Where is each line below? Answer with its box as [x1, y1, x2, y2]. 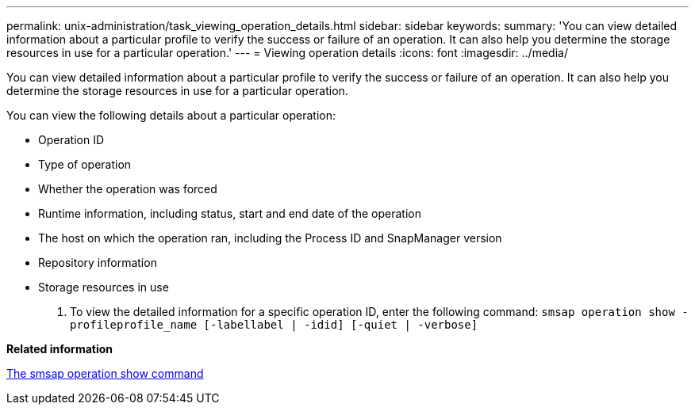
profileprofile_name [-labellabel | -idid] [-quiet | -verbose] [70, 318, 478, 331]
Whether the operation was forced [38, 182, 217, 196]
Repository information [38, 256, 157, 269]
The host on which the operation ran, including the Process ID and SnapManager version [38, 231, 502, 245]
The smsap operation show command [6, 367, 204, 380]
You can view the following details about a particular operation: [6, 108, 336, 122]
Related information [6, 342, 113, 356]
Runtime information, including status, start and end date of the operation [38, 207, 421, 220]
